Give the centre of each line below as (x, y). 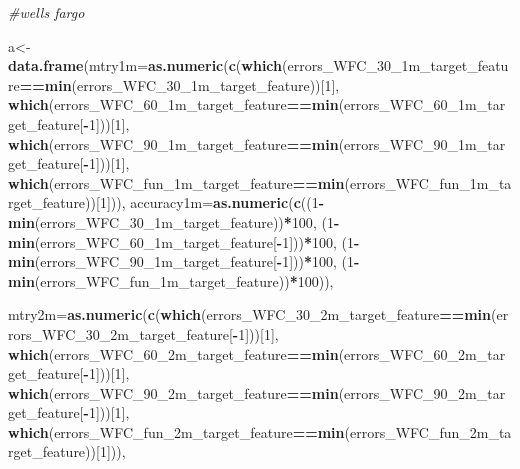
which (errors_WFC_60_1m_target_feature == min (173, 104)
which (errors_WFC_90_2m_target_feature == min (173, 392)
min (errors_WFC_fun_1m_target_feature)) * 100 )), (171, 280)
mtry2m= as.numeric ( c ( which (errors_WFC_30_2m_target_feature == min (250, 314)
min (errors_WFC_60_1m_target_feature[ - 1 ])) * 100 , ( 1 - (184, 241)
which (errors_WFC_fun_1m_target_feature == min (176, 182)
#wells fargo (46, 12)
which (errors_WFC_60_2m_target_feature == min (173, 353)
